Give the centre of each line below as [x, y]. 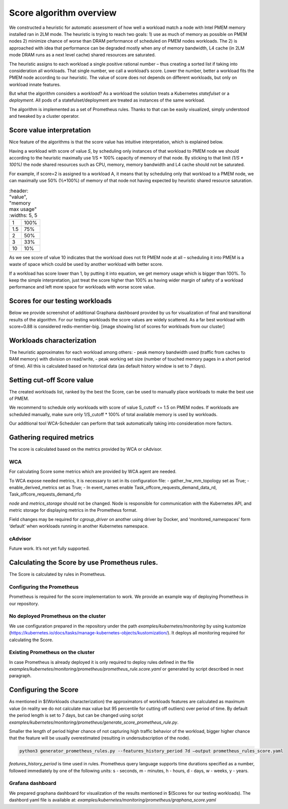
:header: [19, 190]
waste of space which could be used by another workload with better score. [86, 264]
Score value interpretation [50, 130]
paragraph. [20, 676]
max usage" [23, 209]
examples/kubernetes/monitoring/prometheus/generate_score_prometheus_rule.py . [94, 722]
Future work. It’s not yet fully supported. [50, 548]
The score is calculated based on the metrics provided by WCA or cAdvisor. [86, 449]
